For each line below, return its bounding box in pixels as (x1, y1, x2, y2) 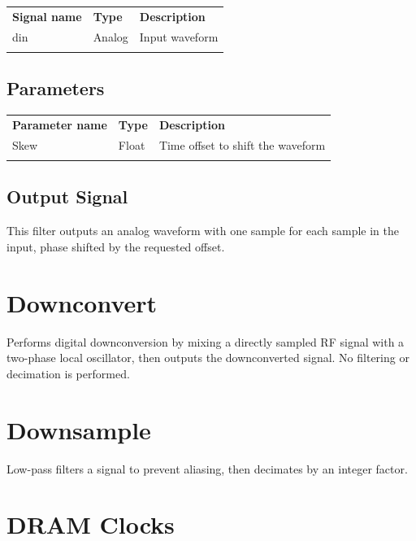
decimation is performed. (6, 364, 130, 382)
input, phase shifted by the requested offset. (6, 238, 225, 255)
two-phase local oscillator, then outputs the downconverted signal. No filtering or (6, 349, 409, 366)
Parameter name (12, 116, 107, 133)
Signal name (12, 7, 82, 24)
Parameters (6, 76, 105, 101)
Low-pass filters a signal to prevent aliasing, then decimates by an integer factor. (6, 460, 408, 477)
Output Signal (6, 184, 128, 209)
